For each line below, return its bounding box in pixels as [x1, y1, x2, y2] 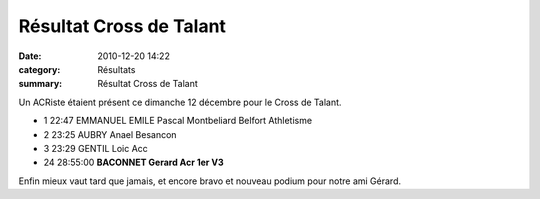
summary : [18, 78, 63, 90]
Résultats [97, 63, 136, 75]
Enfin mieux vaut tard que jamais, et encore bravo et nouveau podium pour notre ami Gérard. [18, 175, 402, 187]
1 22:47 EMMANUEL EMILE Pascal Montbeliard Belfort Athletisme [43, 115, 313, 127]
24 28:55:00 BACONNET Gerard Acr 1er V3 [43, 156, 224, 169]
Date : [18, 50, 42, 62]
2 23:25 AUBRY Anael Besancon [43, 128, 177, 140]
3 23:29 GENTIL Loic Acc [43, 142, 149, 154]
